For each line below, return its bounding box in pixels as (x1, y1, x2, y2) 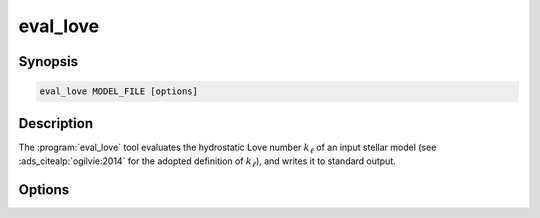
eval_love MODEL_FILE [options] (39, 86, 199, 97)
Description (18, 115, 94, 132)
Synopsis (18, 53, 79, 70)
